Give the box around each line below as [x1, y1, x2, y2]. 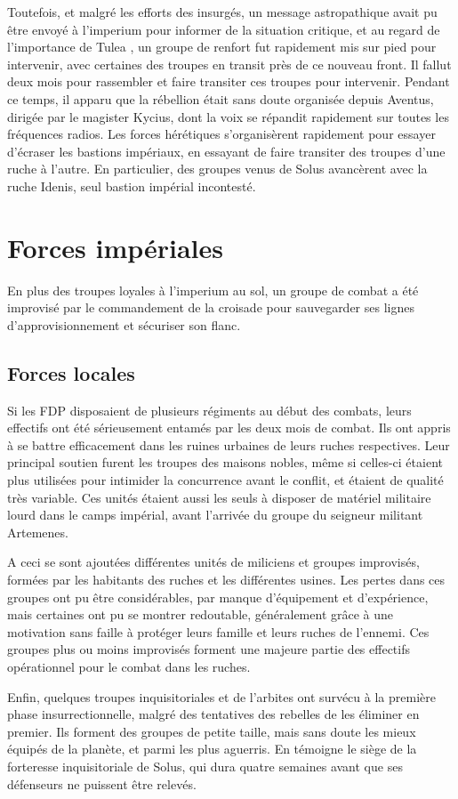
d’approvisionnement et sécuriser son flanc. [7, 315, 241, 334]
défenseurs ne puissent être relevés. [7, 774, 197, 793]
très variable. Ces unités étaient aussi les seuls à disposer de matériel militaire [7, 488, 431, 506]
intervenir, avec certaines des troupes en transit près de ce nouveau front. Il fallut [7, 54, 452, 73]
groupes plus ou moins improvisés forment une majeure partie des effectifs [7, 640, 410, 658]
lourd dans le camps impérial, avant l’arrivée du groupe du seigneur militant [7, 505, 423, 524]
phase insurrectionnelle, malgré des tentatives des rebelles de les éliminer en [7, 705, 420, 723]
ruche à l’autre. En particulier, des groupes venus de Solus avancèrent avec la [7, 159, 428, 178]
